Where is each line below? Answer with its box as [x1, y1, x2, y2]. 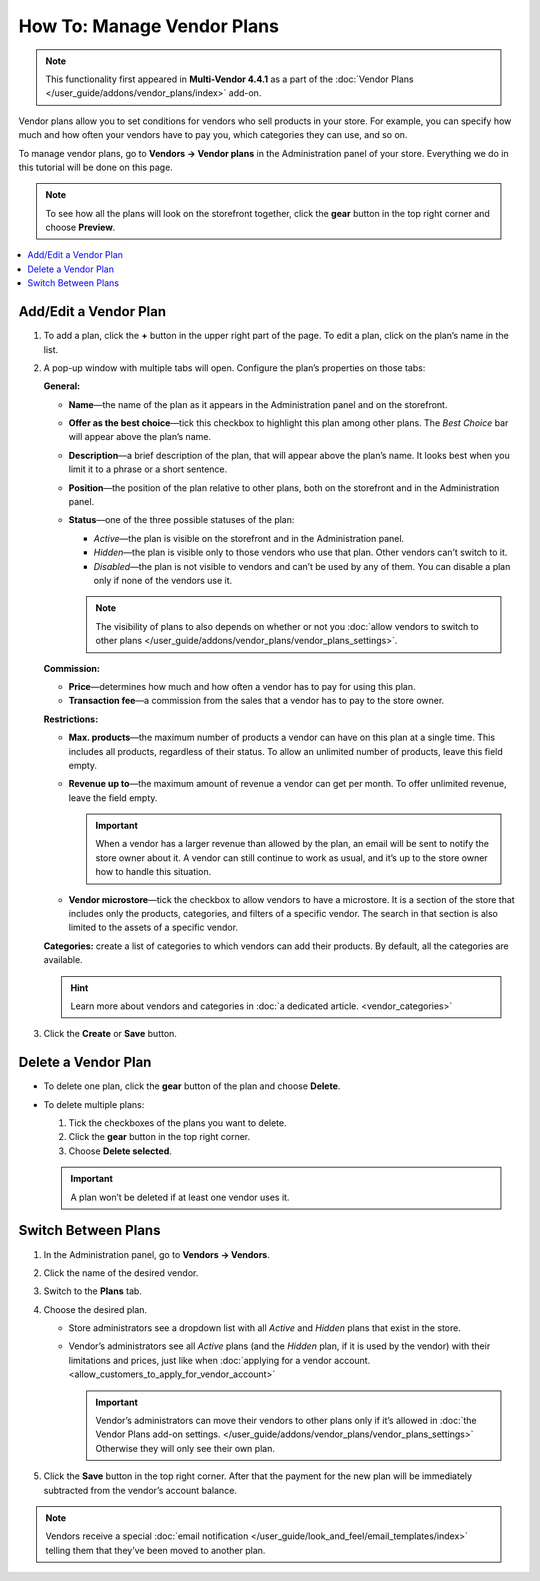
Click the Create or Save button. [43, 1028, 177, 1040]
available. [43, 954, 84, 966]
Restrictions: [43, 713, 99, 725]
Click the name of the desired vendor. [43, 1266, 199, 1279]
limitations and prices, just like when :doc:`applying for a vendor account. [68, 1354, 371, 1366]
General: [43, 380, 81, 392]
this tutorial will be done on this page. [18, 161, 174, 173]
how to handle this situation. [95, 866, 212, 878]
